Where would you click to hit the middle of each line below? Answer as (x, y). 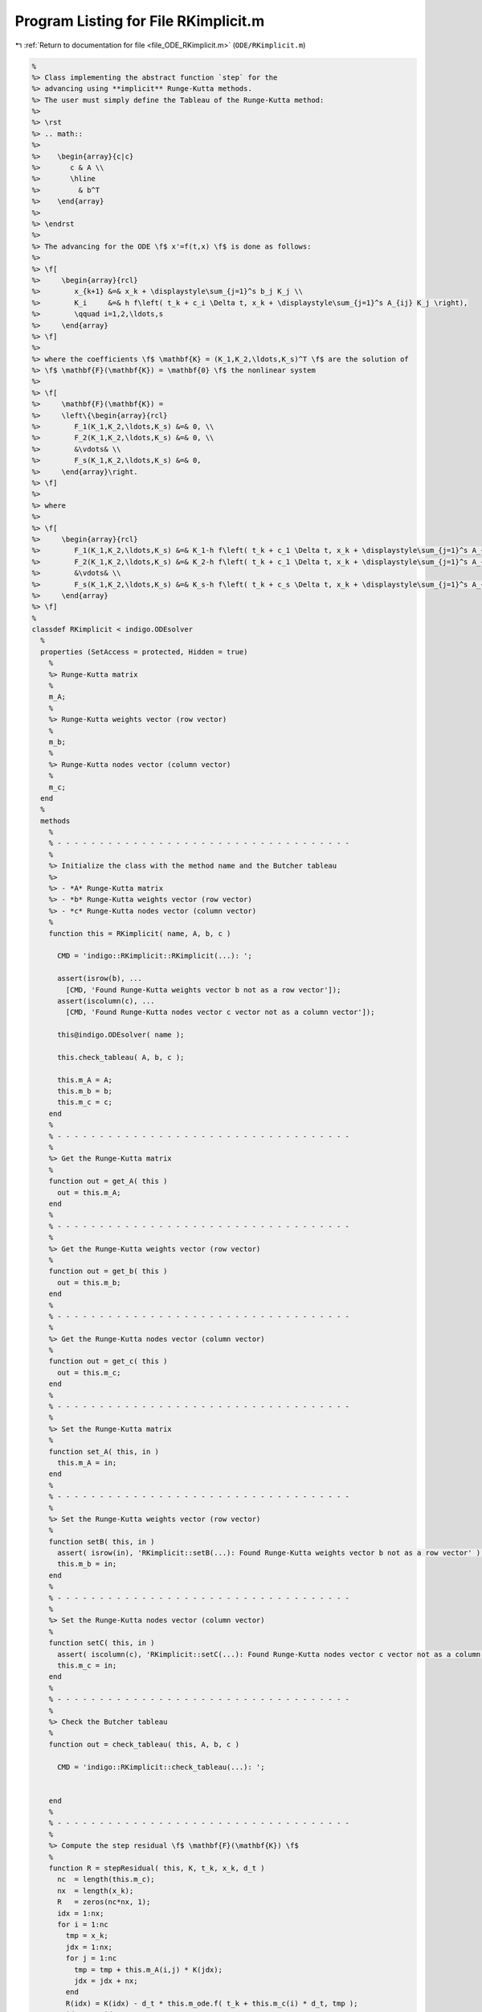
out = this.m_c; (89, 1373)
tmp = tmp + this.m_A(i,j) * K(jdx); (148, 1969)
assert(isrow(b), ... (100, 979)
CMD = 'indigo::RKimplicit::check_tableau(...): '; (161, 1767)
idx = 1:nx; (81, 1913)
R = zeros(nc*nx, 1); (104, 1902)
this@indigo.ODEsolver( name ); (121, 1035)
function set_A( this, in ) (104, 1451)
